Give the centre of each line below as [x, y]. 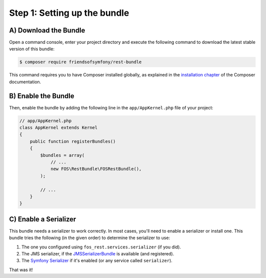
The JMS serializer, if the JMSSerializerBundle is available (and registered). [98, 254]
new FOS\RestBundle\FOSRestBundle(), [96, 169]
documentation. [25, 82]
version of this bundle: [32, 49]
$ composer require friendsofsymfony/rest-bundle [81, 62]
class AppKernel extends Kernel [59, 128]
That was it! [21, 270]
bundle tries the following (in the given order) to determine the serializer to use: [89, 238]
